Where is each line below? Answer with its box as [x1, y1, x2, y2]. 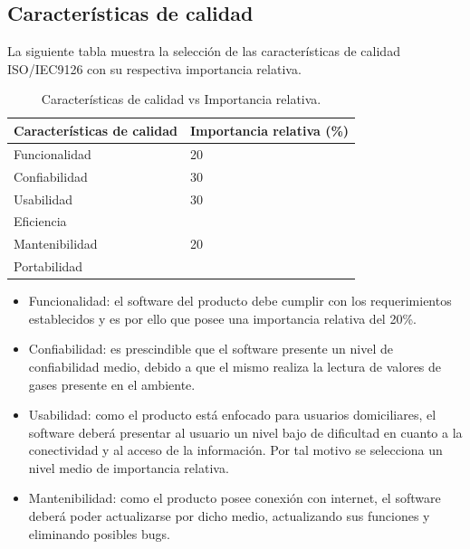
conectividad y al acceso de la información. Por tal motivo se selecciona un [28, 440, 443, 459]
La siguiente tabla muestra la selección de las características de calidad [7, 42, 400, 61]
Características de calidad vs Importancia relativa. [41, 90, 321, 109]
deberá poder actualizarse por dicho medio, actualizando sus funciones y [28, 506, 430, 525]
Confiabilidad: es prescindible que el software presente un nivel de [28, 339, 393, 358]
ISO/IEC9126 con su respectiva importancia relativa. [7, 59, 302, 78]
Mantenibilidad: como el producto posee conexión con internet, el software [28, 488, 441, 507]
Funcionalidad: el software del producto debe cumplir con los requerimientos [28, 291, 452, 310]
